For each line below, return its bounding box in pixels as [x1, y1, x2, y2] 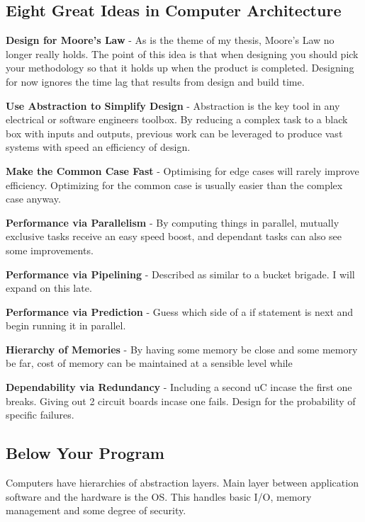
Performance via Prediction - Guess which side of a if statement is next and [6, 304, 354, 319]
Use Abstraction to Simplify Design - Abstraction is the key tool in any [6, 98, 340, 113]
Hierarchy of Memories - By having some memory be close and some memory [6, 341, 358, 356]
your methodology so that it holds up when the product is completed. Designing [6, 60, 354, 75]
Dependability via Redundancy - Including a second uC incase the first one [6, 380, 352, 395]
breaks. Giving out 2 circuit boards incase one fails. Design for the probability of [6, 393, 356, 408]
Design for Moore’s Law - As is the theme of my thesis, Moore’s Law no [6, 33, 335, 47]
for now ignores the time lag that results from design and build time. [6, 74, 305, 89]
